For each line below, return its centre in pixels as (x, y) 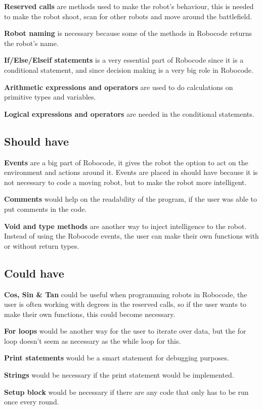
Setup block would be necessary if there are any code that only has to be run (126, 392)
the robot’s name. (31, 43)
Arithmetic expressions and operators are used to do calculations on (119, 87)
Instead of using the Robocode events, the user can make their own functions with (131, 236)
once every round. (32, 402)
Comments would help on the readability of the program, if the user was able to (130, 199)
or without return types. (42, 245)
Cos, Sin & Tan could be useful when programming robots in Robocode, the (126, 294)
